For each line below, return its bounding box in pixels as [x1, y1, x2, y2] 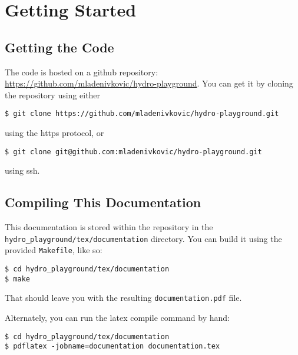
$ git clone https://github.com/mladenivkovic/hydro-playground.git [5, 110, 279, 118]
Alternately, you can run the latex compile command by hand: [5, 311, 230, 323]
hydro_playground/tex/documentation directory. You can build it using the [5, 232, 282, 244]
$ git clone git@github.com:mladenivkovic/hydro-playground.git [5, 147, 262, 156]
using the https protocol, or [5, 127, 104, 139]
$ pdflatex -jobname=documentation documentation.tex [5, 342, 220, 351]
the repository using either [5, 88, 101, 101]
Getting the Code [5, 38, 114, 56]
